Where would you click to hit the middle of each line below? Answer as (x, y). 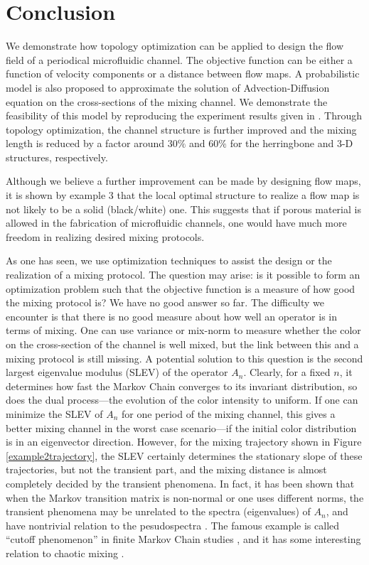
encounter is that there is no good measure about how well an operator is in (171, 316)
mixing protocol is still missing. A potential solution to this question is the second (184, 358)
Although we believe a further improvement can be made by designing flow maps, (183, 181)
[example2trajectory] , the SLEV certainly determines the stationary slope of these (184, 455)
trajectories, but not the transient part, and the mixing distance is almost (166, 469)
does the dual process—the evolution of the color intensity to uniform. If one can (182, 400)
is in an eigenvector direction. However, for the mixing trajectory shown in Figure (184, 442)
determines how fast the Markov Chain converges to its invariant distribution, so (182, 386)
